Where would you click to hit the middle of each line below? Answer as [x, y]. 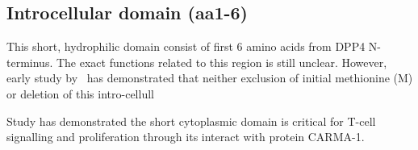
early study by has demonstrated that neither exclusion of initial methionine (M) [210, 78]
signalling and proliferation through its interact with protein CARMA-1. [186, 137]
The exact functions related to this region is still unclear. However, [222, 62]
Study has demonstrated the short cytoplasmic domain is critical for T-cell [191, 121]
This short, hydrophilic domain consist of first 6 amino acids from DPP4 [186, 46]
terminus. [30, 62]
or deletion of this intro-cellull [80, 93]
